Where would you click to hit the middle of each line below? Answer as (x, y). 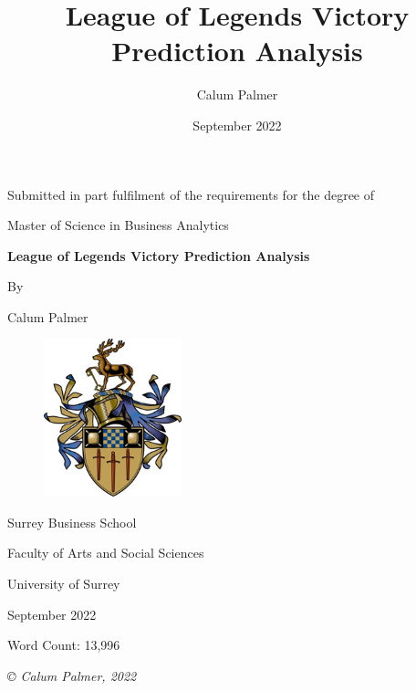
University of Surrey (64, 584)
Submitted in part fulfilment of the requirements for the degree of (191, 194)
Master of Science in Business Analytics (118, 225)
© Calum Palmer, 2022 (72, 675)
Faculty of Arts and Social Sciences (106, 553)
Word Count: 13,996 (64, 645)
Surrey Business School (72, 522)
